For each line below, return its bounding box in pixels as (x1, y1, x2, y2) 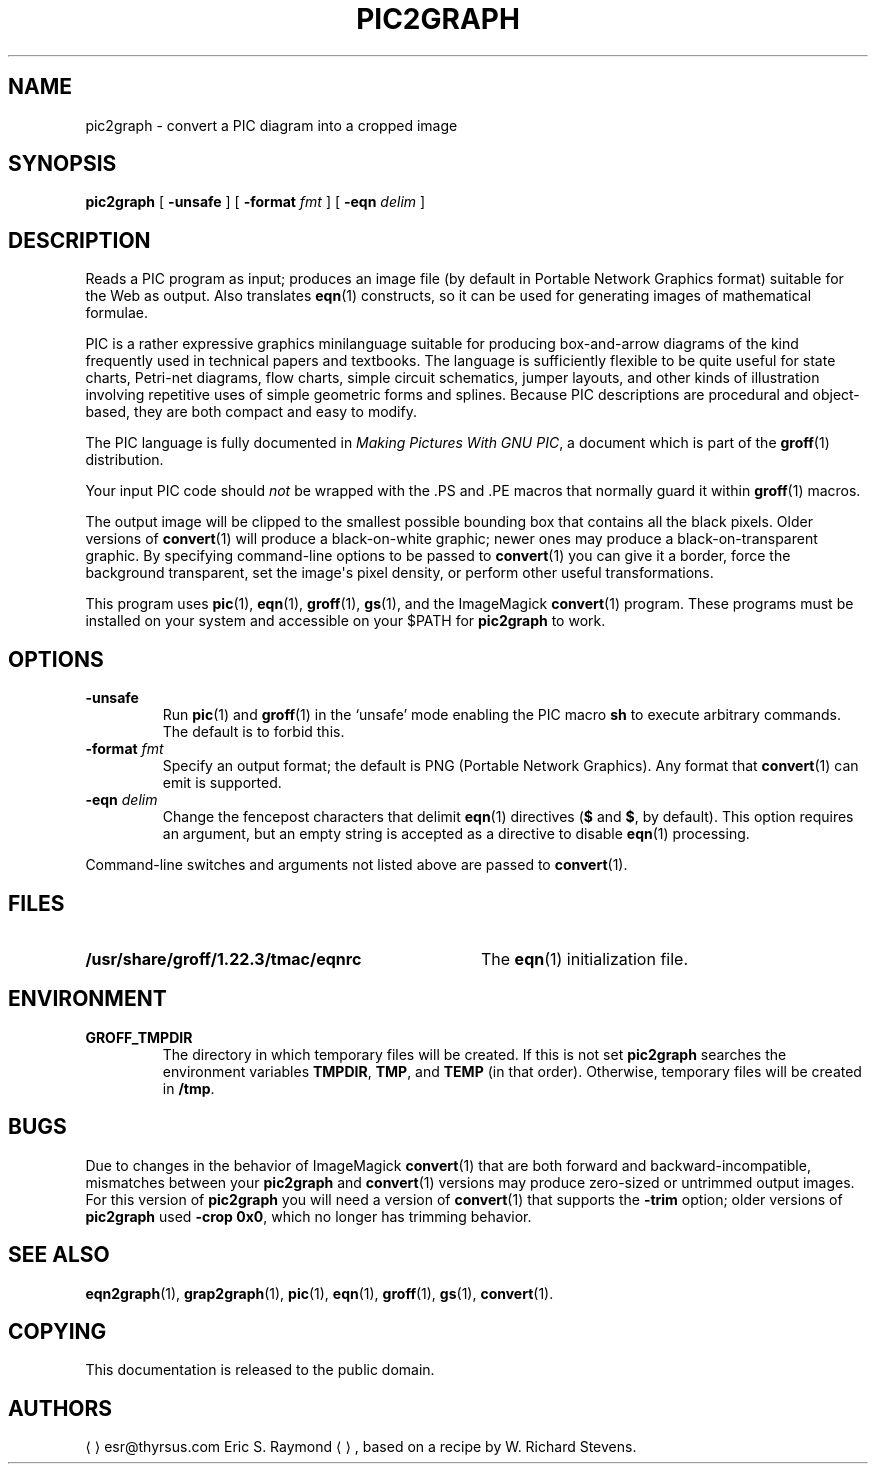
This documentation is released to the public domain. (85, 1361, 435, 1379)
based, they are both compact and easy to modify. (85, 403, 417, 421)
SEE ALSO (8, 1242, 110, 1268)
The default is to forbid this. (162, 723, 345, 741)
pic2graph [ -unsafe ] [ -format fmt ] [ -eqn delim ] (85, 193, 426, 211)
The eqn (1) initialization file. (480, 948, 688, 969)
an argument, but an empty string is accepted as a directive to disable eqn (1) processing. (162, 825, 750, 843)
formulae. (85, 304, 149, 322)
